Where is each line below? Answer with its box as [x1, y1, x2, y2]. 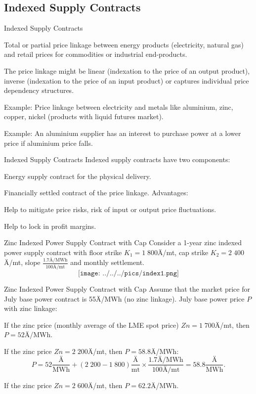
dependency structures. [4, 85, 74, 95]
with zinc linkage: [4, 303, 57, 313]
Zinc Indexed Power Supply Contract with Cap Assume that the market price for [4, 283, 250, 294]
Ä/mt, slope [4, 257, 41, 267]
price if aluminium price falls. [4, 137, 93, 148]
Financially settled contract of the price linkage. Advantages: [4, 187, 188, 198]
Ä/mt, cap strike [158, 247, 209, 257]
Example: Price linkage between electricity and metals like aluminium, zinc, [4, 101, 233, 112]
